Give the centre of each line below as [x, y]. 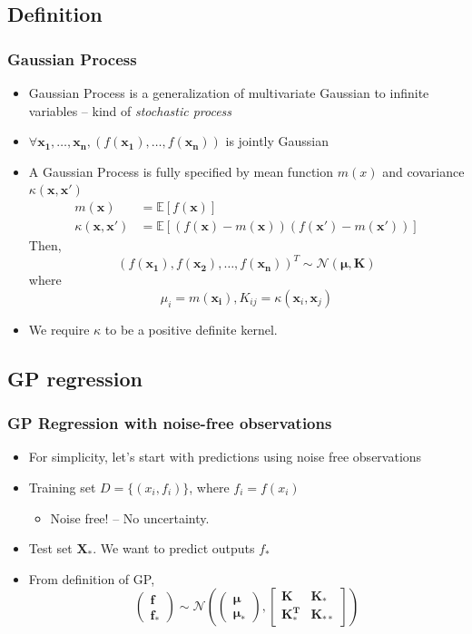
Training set [62, 487]
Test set [50, 548]
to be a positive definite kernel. [191, 329]
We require [59, 329]
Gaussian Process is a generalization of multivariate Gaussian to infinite [229, 93]
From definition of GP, [92, 578]
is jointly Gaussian [277, 141]
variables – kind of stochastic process [130, 110]
